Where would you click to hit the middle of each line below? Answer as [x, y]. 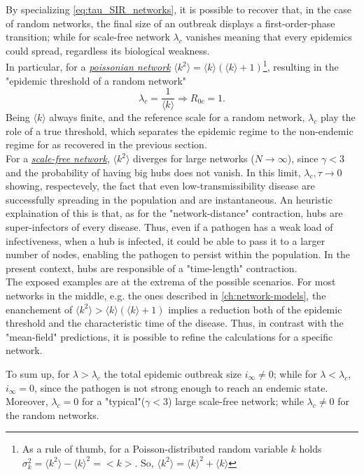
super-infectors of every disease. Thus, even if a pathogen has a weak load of [169, 227]
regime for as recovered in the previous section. [106, 144]
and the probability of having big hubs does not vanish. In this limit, [153, 172]
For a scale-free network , [58, 158]
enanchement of [39, 309]
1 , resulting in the [301, 66]
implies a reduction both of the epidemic [255, 309]
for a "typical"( [113, 401]
